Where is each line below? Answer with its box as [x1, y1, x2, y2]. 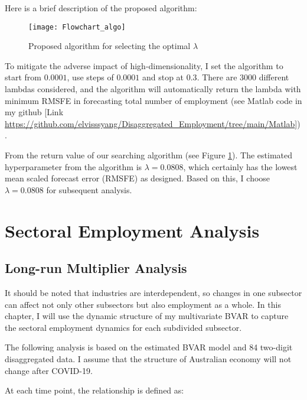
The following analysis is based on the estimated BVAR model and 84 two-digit [5, 341, 293, 353]
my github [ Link [5, 106, 64, 118]
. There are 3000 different [197, 71, 289, 83]
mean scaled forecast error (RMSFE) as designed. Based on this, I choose [5, 172, 270, 184]
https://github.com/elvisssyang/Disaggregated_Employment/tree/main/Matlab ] [5, 117, 298, 129]
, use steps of [67, 71, 114, 83]
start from [5, 71, 41, 83]
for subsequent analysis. [46, 183, 132, 196]
